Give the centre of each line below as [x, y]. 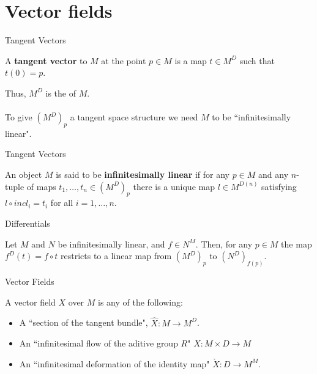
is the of [61, 93]
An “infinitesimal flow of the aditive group [99, 343]
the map [296, 244]
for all [62, 203]
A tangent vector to [46, 60]
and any [274, 174]
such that [257, 60]
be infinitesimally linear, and [111, 244]
